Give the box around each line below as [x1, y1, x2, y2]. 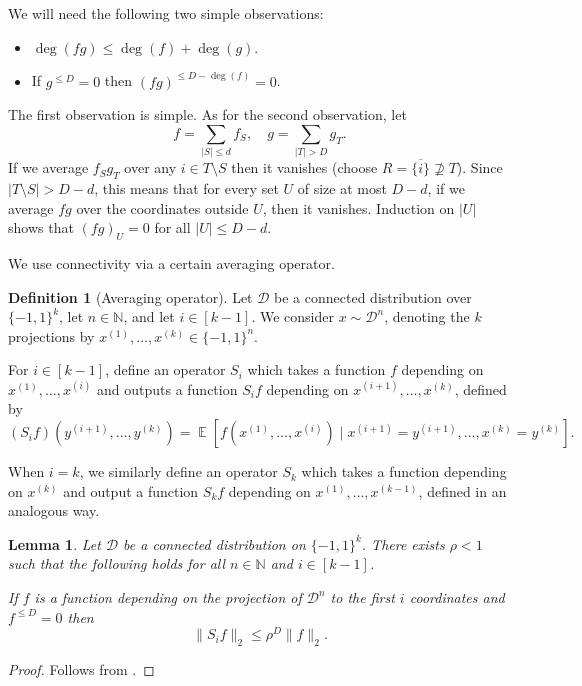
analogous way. [8, 500, 100, 521]
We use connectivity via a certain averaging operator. [8, 252, 335, 273]
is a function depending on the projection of [34, 587, 302, 608]
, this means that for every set [94, 177, 279, 198]
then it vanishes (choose [231, 157, 378, 178]
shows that [8, 217, 74, 238]
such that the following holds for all [8, 553, 226, 574]
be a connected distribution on [123, 533, 306, 554]
